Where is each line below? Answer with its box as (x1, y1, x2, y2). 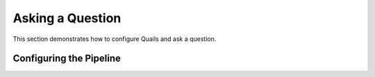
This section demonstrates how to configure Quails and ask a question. (12, 35, 217, 43)
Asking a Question (12, 10, 122, 26)
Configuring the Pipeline (12, 53, 122, 65)
